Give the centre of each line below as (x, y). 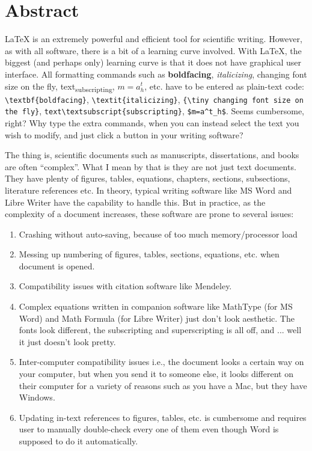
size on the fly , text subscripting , (60, 87)
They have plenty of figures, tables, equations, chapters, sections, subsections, (148, 178)
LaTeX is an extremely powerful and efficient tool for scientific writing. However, (154, 39)
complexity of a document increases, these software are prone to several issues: (149, 214)
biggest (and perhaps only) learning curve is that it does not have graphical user (153, 62)
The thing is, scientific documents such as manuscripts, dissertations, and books (152, 155)
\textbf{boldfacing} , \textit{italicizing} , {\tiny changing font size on (154, 99)
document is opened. (57, 265)
